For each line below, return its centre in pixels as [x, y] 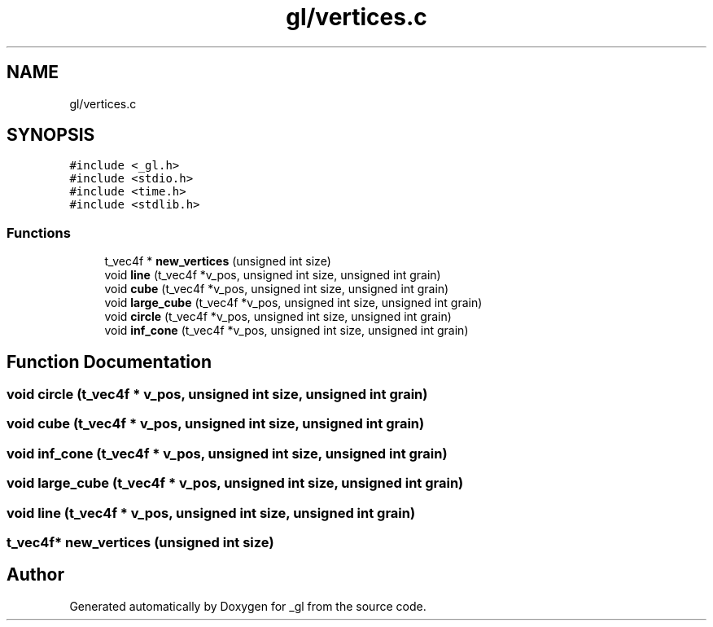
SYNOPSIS [51, 135]
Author [35, 575]
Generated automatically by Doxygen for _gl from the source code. [248, 606]
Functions [39, 232]
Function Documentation [109, 362]
